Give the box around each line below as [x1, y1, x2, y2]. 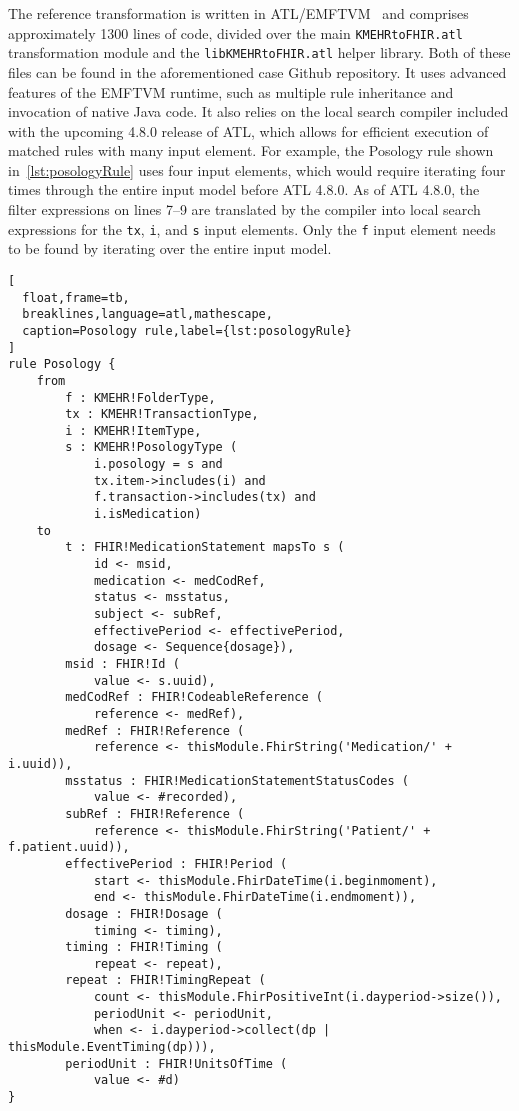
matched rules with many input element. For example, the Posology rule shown [8, 140, 494, 161]
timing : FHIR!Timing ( [65, 940, 223, 955]
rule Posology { [8, 357, 116, 372]
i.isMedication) [93, 507, 202, 522]
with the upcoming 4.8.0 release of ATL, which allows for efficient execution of [8, 120, 489, 141]
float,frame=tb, [22, 290, 130, 305]
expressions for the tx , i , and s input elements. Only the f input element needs [8, 218, 496, 239]
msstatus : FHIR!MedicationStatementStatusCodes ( [65, 773, 409, 788]
